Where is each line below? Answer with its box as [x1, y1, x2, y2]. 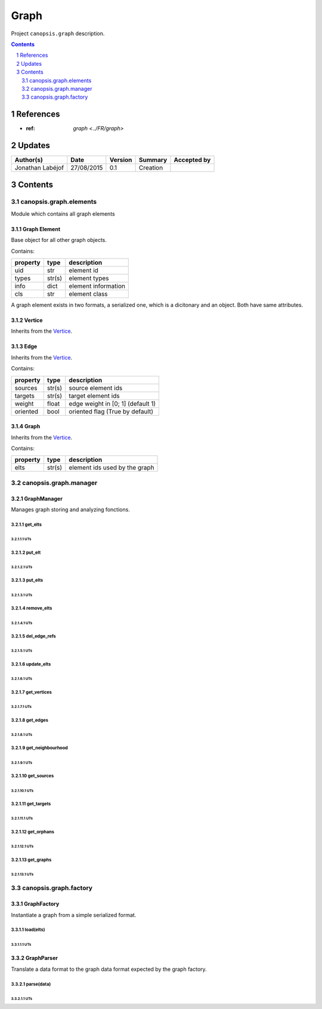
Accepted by [174, 156, 211, 164]
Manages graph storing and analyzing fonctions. [11, 505, 131, 513]
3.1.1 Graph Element [11, 225, 61, 232]
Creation [138, 164, 163, 172]
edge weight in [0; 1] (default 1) [69, 399, 156, 407]
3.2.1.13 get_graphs [11, 857, 52, 863]
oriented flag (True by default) [69, 407, 154, 415]
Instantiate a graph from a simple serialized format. [11, 911, 137, 918]
